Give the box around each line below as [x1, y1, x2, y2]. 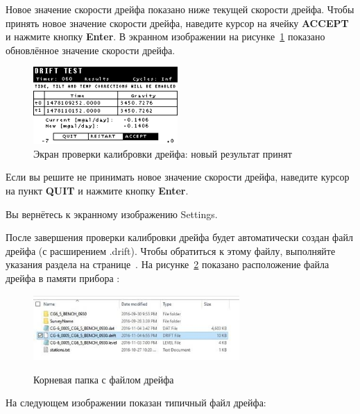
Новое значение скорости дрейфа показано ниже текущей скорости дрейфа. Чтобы [6, 2, 354, 16]
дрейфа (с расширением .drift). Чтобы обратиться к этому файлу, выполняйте [6, 243, 336, 258]
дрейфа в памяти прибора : [6, 270, 120, 285]
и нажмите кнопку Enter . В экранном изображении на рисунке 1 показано [6, 29, 325, 44]
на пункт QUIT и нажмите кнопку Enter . [6, 183, 189, 197]
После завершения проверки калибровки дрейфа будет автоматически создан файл [6, 230, 353, 245]
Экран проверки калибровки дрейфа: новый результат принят [33, 146, 292, 160]
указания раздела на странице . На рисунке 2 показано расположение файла [6, 257, 329, 272]
